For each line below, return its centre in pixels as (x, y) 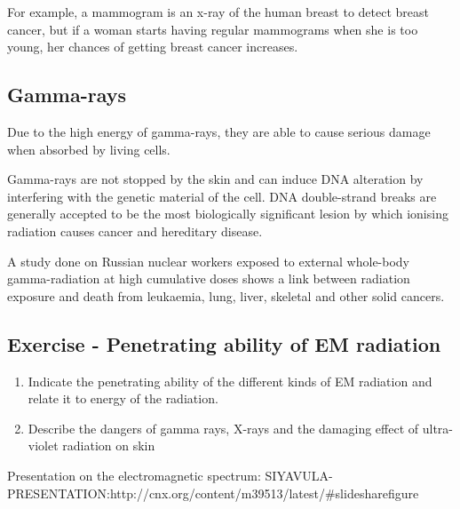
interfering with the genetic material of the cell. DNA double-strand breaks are (222, 196)
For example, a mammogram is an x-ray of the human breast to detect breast (218, 12)
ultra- (438, 428)
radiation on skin (109, 445)
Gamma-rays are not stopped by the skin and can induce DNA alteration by (215, 179)
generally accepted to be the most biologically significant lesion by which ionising (228, 214)
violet (43, 445)
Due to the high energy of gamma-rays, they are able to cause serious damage (219, 131)
